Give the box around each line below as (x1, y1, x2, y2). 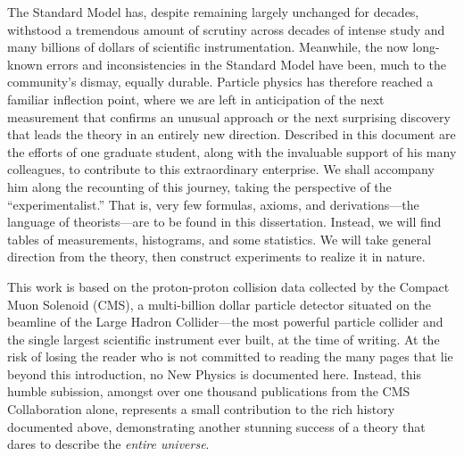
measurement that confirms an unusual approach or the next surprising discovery (7, 107, 451, 126)
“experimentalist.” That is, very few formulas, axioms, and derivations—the (7, 195, 419, 213)
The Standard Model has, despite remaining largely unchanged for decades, (7, 3, 419, 21)
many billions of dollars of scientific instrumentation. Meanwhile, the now (7, 37, 409, 56)
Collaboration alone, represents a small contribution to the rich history (7, 400, 395, 419)
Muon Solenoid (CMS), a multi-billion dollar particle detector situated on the (7, 294, 432, 313)
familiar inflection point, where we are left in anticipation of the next (7, 89, 385, 108)
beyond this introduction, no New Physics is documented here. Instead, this (7, 364, 421, 383)
